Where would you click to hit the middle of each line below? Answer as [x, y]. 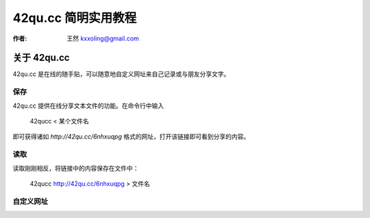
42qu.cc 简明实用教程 [75, 18]
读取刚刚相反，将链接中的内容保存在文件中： [76, 168]
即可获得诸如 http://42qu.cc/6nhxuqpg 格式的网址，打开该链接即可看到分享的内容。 [131, 136]
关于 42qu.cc [41, 58]
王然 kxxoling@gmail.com [103, 38]
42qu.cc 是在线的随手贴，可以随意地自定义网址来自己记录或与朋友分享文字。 [121, 74]
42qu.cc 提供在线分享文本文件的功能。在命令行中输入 [88, 106]
